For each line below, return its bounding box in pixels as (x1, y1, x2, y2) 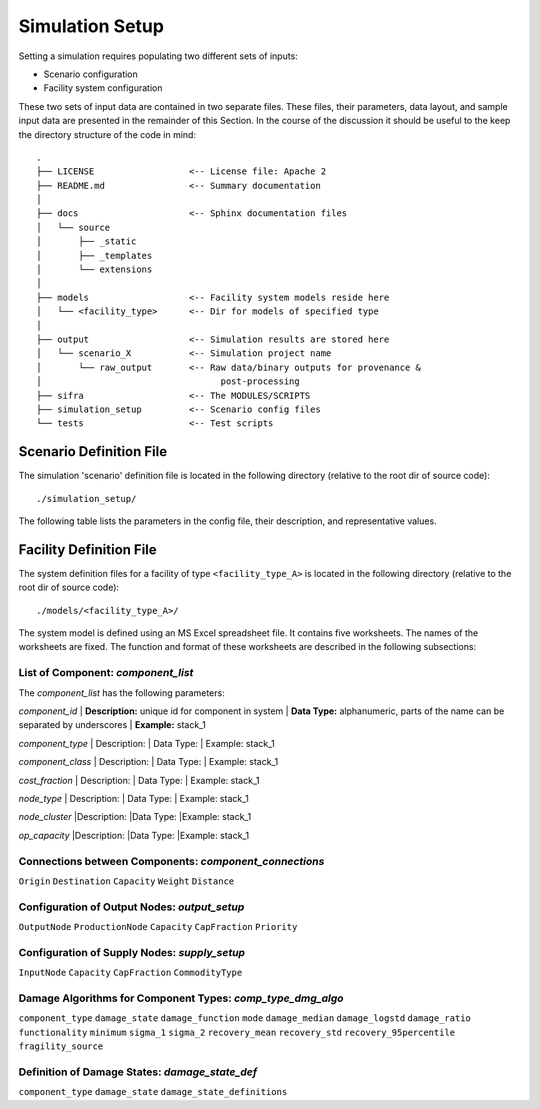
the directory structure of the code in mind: (18, 128, 197, 140)
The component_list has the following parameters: (18, 686, 225, 699)
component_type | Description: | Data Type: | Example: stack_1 (18, 737, 275, 749)
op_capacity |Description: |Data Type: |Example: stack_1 (18, 829, 250, 841)
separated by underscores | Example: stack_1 (18, 719, 207, 731)
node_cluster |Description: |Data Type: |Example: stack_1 (18, 811, 252, 823)
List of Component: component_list (18, 666, 194, 680)
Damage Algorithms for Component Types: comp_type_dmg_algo (18, 991, 344, 1005)
